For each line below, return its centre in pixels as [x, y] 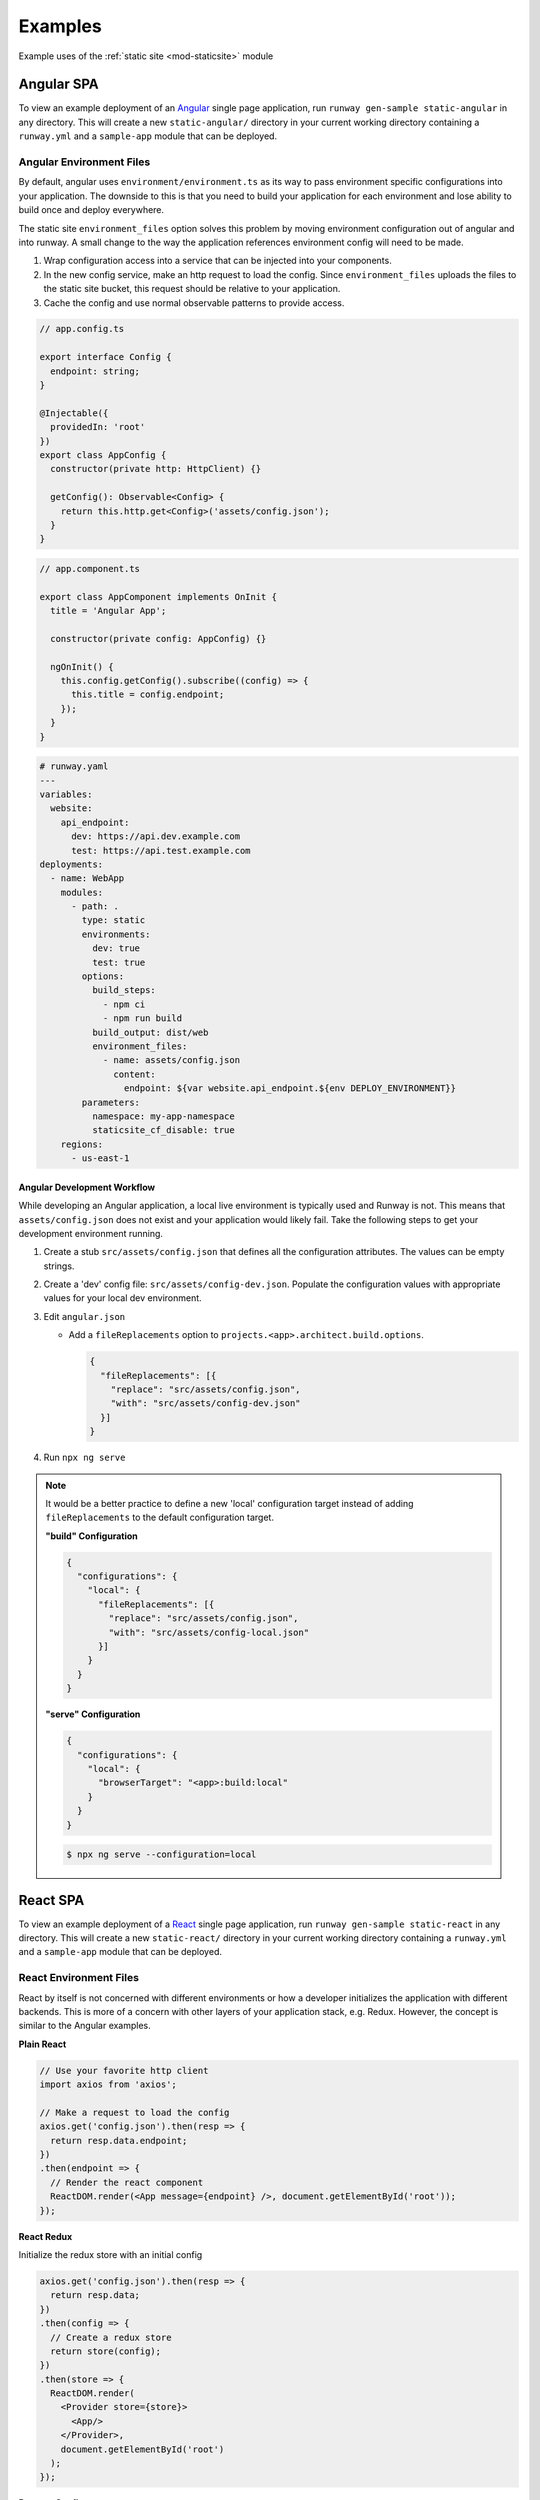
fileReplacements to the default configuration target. [160, 1517]
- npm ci [124, 1004]
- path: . [95, 906]
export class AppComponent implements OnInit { [158, 596]
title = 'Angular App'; [108, 611]
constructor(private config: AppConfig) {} [158, 638]
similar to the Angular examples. [85, 2026]
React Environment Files [79, 1978]
